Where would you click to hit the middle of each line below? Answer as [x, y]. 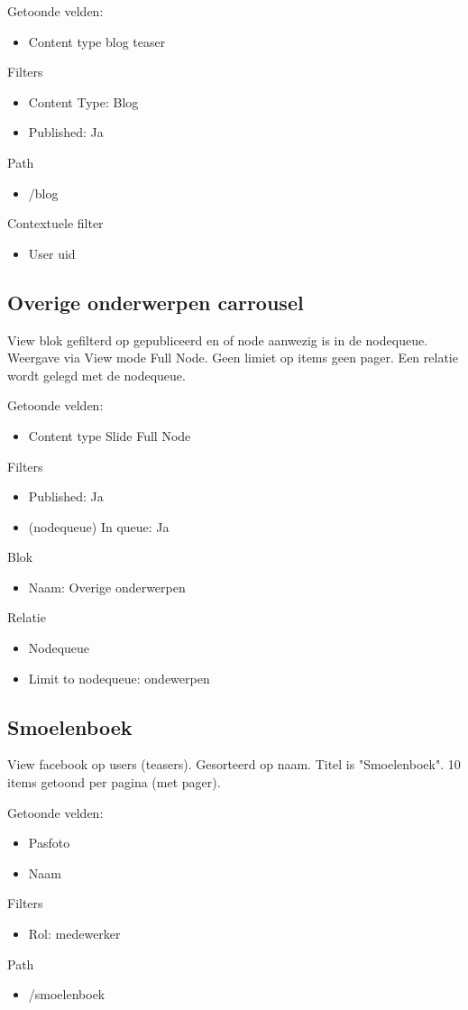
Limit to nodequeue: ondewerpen [119, 678]
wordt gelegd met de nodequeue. [96, 375]
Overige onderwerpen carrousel [156, 302]
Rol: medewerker [74, 934]
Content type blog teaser [97, 41]
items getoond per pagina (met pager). [114, 782]
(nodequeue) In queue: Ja [99, 526]
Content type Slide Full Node [110, 435]
